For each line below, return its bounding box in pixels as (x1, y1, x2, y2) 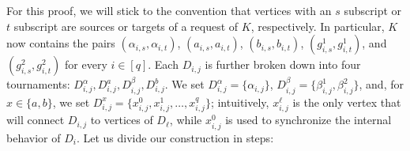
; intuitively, (210, 93, 269, 110)
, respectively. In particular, (250, 17, 385, 34)
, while (169, 111, 202, 128)
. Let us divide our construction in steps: (76, 129, 274, 145)
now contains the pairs (6, 35, 115, 51)
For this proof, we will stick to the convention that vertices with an (6, 2, 332, 18)
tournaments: (6, 76, 70, 92)
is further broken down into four (205, 56, 361, 73)
